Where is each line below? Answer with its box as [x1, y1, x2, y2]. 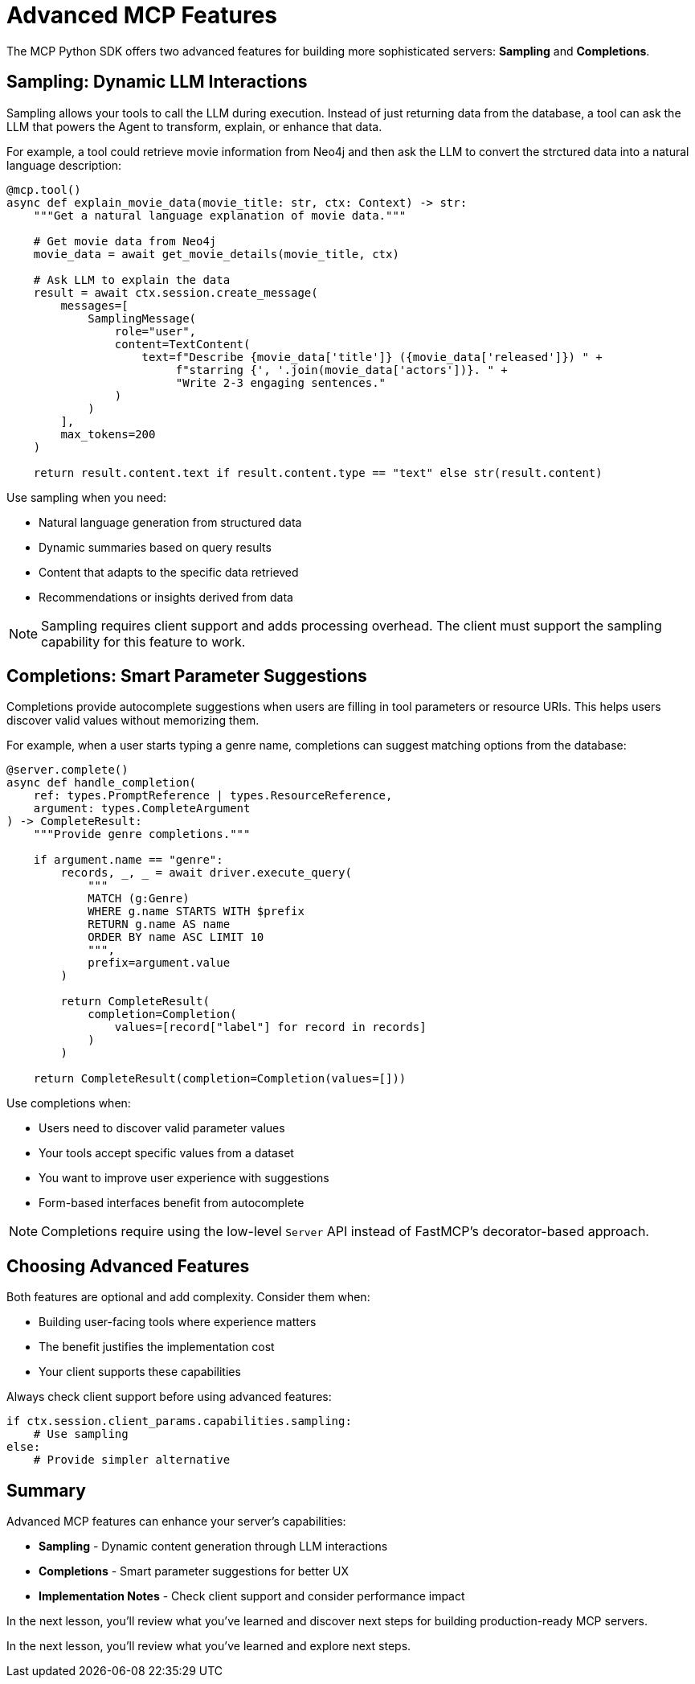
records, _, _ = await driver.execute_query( [60, 866, 352, 880]
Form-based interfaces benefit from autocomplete [39, 1196, 305, 1210]
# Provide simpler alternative [33, 1453, 231, 1467]
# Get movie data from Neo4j [33, 234, 217, 248]
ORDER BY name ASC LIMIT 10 [88, 930, 264, 944]
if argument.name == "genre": [33, 853, 223, 867]
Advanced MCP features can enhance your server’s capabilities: [6, 1514, 346, 1529]
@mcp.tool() [6, 183, 81, 196]
